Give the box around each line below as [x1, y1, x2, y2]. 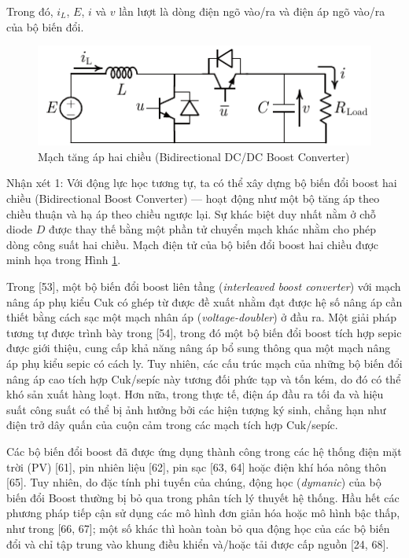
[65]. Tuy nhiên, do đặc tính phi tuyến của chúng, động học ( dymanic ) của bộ [6, 474, 381, 490]
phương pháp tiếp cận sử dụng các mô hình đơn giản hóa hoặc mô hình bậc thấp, [6, 505, 400, 521]
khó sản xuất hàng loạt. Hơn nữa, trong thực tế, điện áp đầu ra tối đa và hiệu [6, 386, 384, 402]
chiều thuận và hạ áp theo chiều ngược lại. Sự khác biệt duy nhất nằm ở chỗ [6, 205, 376, 222]
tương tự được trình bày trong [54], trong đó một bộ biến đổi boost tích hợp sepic [6, 324, 402, 340]
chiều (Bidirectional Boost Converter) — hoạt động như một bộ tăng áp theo [6, 190, 380, 207]
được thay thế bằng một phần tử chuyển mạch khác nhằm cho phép [48, 221, 377, 237]
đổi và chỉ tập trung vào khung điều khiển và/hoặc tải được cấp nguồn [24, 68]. [6, 535, 389, 552]
